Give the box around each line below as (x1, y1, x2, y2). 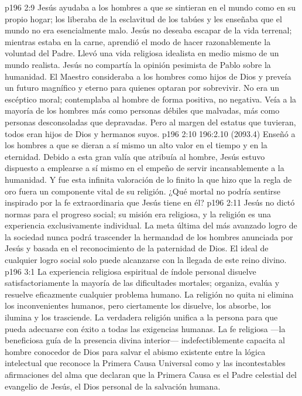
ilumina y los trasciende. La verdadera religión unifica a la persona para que (5, 311, 278, 323)
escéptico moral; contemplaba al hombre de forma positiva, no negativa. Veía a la (5, 93, 297, 105)
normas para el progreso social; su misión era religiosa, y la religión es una (5, 207, 272, 220)
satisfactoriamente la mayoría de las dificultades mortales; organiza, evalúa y (5, 276, 280, 289)
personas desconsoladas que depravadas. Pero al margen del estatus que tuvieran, (5, 115, 296, 128)
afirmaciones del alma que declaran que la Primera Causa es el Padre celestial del (5, 368, 297, 380)
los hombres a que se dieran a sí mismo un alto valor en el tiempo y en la (5, 139, 267, 151)
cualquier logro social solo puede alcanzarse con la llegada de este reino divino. (5, 254, 287, 266)
